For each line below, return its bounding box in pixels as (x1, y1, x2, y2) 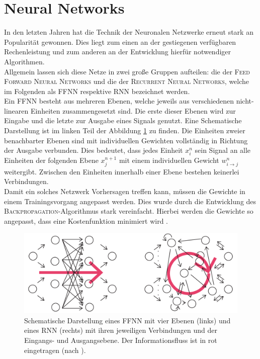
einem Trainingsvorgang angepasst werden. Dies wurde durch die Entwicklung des (4, 196, 256, 206)
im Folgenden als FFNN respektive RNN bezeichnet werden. (4, 85, 190, 96)
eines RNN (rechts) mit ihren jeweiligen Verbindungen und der (24, 325, 217, 335)
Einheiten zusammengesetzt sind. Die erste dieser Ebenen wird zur (30, 105, 236, 116)
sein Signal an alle (195, 145, 251, 155)
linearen (4, 105, 29, 116)
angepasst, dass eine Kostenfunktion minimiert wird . (4, 215, 168, 226)
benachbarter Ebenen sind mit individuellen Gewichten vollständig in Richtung (4, 135, 248, 145)
